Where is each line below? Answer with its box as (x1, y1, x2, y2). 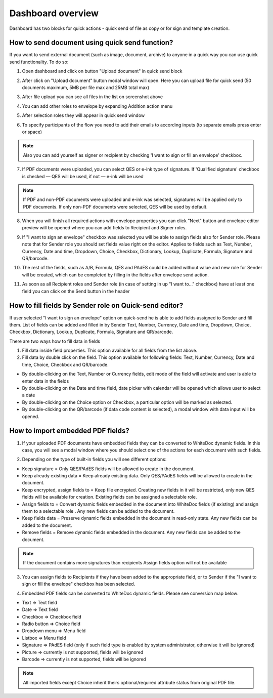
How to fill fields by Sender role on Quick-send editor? (9, 301, 184, 310)
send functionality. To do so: (9, 59, 69, 65)
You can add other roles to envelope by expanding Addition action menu (22, 103, 173, 109)
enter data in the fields (22, 378, 69, 384)
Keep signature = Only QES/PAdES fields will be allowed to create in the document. (22, 466, 195, 472)
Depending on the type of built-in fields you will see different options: (22, 456, 167, 463)
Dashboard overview (9, 8, 99, 19)
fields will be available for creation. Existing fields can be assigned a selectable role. (22, 494, 197, 500)
